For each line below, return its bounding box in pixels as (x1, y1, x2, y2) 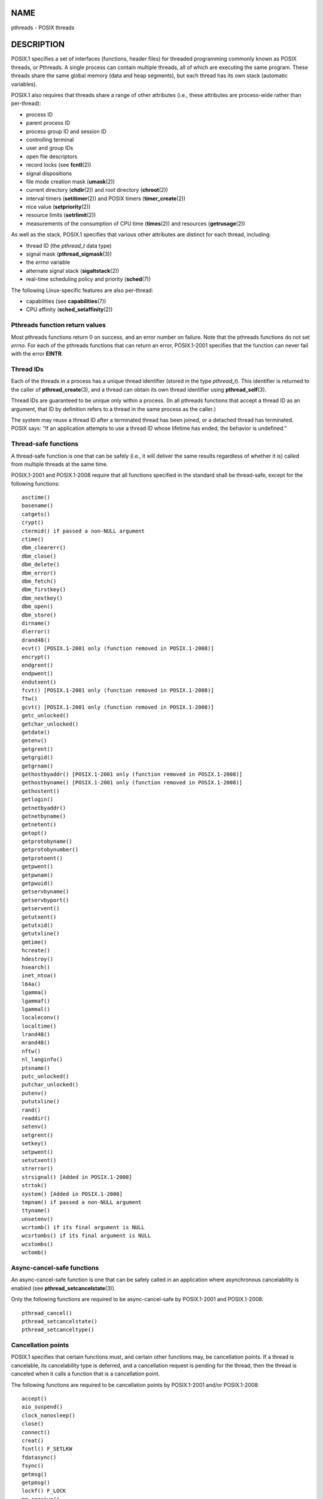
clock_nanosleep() (22, 1412, 76, 1419)
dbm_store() (22, 612, 57, 618)
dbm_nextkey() (22, 594, 63, 601)
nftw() (22, 1048, 41, 1055)
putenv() (22, 1089, 47, 1097)
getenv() (22, 738, 47, 744)
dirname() (22, 619, 50, 627)
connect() (22, 1429, 50, 1435)
